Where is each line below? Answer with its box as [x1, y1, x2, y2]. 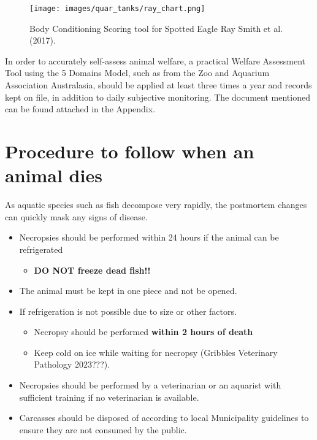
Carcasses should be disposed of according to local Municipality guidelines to [19, 411, 309, 424]
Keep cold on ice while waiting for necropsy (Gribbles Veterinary [34, 345, 278, 358]
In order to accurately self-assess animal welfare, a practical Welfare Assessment [5, 54, 306, 67]
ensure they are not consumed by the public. [19, 423, 187, 436]
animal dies [5, 163, 102, 188]
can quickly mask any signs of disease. [5, 210, 148, 223]
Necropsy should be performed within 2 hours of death [34, 325, 253, 338]
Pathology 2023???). [34, 358, 110, 371]
